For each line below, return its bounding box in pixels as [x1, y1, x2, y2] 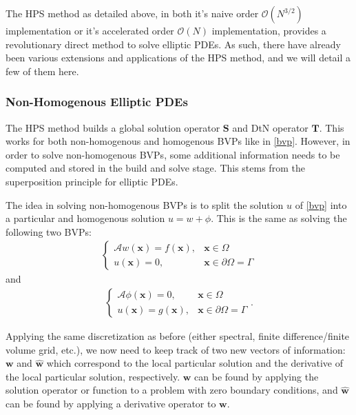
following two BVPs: [6, 224, 92, 239]
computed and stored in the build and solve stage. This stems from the [6, 161, 305, 175]
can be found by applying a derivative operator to [6, 396, 216, 410]
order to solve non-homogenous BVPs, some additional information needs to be [6, 147, 340, 161]
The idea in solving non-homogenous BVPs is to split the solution [6, 197, 284, 212]
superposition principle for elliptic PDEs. [6, 174, 178, 188]
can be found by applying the [194, 369, 319, 383]
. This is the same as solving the [211, 211, 347, 225]
